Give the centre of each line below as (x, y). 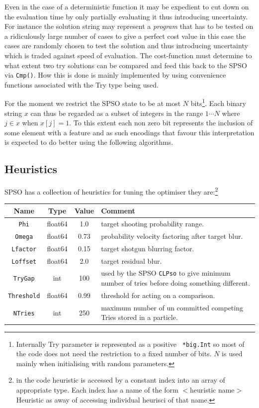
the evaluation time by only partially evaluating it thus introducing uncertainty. (126, 16)
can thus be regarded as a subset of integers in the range (117, 113)
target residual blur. (131, 260)
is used (232, 354)
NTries (24, 313)
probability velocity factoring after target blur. (172, 236)
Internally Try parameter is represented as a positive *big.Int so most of (130, 344)
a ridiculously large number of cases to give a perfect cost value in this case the (125, 36)
